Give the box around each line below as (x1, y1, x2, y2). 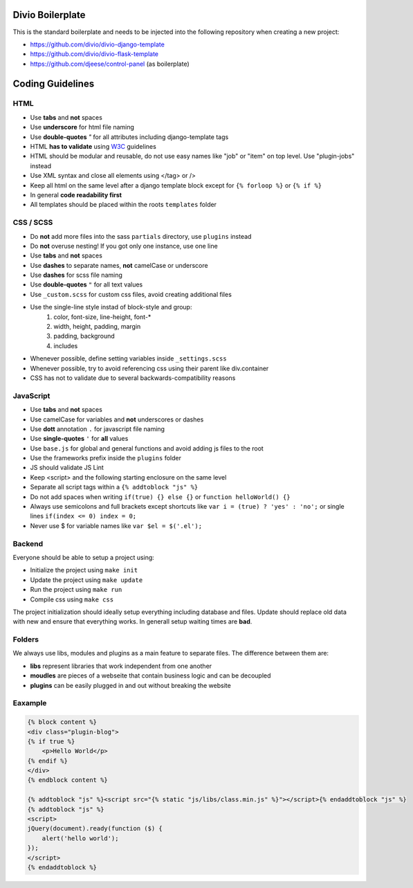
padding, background (53, 332, 116, 341)
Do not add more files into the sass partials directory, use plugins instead (30, 232, 252, 240)
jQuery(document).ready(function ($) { (27, 824, 163, 833)
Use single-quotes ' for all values (30, 435, 129, 443)
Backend (12, 538, 44, 548)
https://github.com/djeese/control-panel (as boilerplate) (30, 60, 190, 68)
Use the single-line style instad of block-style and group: (30, 303, 192, 311)
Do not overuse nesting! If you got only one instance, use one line (30, 242, 218, 250)
